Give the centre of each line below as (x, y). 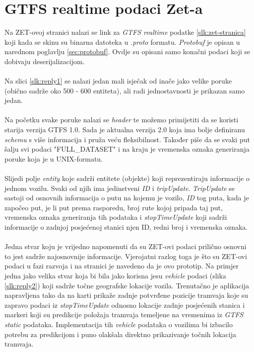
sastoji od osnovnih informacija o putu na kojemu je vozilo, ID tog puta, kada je (127, 198)
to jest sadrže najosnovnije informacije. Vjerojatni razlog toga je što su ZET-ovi (126, 256)
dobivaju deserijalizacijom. (45, 61)
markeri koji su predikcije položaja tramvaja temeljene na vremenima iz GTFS (124, 314)
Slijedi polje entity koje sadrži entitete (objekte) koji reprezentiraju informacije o (127, 178)
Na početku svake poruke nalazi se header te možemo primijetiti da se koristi (122, 120)
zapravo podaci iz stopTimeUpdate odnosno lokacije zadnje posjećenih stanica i (125, 305)
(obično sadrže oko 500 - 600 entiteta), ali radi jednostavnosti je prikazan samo (125, 90)
